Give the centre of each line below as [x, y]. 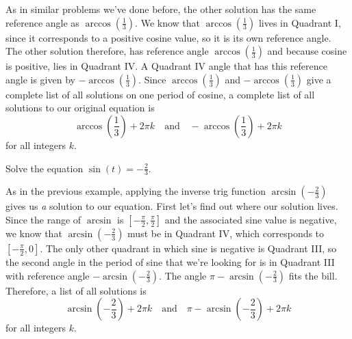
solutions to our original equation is [80, 108]
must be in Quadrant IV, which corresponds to [226, 233]
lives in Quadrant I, [300, 22]
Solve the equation [45, 168]
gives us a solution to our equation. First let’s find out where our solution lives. [172, 206]
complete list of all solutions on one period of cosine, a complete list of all [160, 94]
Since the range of [43, 219]
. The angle [183, 275]
